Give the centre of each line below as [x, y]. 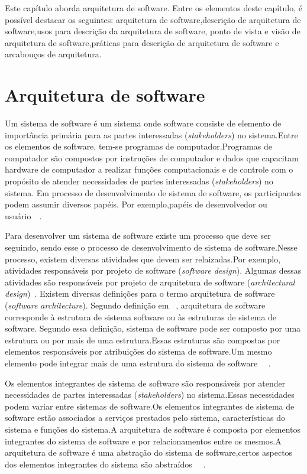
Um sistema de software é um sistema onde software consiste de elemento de [143, 123]
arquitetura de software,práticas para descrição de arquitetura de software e [142, 42]
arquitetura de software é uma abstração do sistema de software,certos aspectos [149, 452]
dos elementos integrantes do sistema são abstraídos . [105, 464]
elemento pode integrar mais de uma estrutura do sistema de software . [138, 363]
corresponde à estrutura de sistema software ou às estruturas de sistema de [141, 316]
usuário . [23, 215]
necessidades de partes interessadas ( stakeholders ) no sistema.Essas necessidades [150, 395]
